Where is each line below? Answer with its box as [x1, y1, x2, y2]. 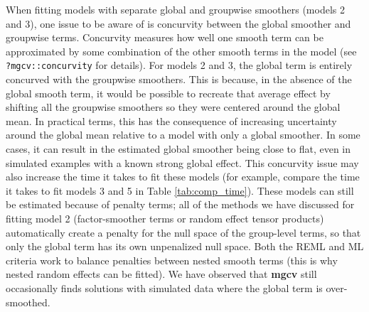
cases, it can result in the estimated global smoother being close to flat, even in [6, 141, 351, 156]
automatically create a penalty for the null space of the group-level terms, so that [6, 225, 361, 240]
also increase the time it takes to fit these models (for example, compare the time [6, 169, 360, 184]
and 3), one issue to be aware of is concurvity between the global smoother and [6, 16, 351, 31]
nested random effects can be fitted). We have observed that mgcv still [6, 267, 317, 281]
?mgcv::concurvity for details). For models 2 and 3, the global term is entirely [6, 58, 353, 72]
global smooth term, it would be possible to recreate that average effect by [6, 85, 331, 100]
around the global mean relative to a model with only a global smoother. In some [6, 127, 360, 142]
